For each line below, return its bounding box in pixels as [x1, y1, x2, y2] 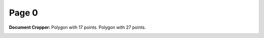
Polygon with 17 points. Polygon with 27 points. [51, 24, 146, 30]
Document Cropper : [9, 24, 51, 30]
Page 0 [9, 7, 38, 18]
